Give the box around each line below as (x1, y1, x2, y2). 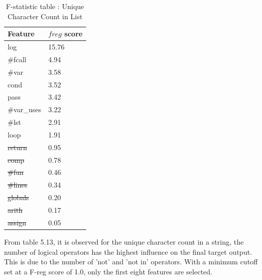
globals (8, 192, 29, 203)
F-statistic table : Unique (6, 1, 84, 11)
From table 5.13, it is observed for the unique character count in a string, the (4, 236, 244, 247)
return (8, 142, 27, 152)
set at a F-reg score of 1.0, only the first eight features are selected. (4, 266, 212, 276)
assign (8, 217, 26, 227)
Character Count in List (7, 11, 83, 21)
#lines (8, 179, 27, 190)
